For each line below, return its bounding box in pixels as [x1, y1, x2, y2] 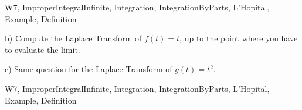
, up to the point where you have [179, 32, 298, 44]
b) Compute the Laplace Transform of [5, 32, 142, 44]
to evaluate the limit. [5, 43, 80, 55]
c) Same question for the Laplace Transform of [5, 63, 172, 75]
